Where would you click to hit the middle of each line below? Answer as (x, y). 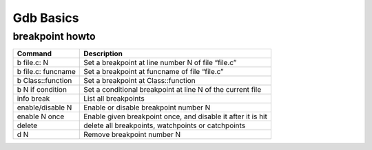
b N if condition (42, 90)
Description (103, 53)
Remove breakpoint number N (132, 135)
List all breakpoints (114, 99)
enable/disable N (44, 108)
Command (34, 53)
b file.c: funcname (46, 72)
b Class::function (44, 81)
